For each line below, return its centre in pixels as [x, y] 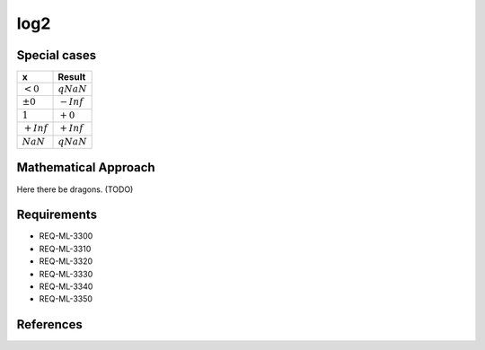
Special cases [57, 55]
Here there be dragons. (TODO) [75, 189]
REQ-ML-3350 [66, 299]
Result [72, 77]
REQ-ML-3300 [66, 236]
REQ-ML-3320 [66, 261]
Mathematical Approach [86, 167]
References [49, 324]
